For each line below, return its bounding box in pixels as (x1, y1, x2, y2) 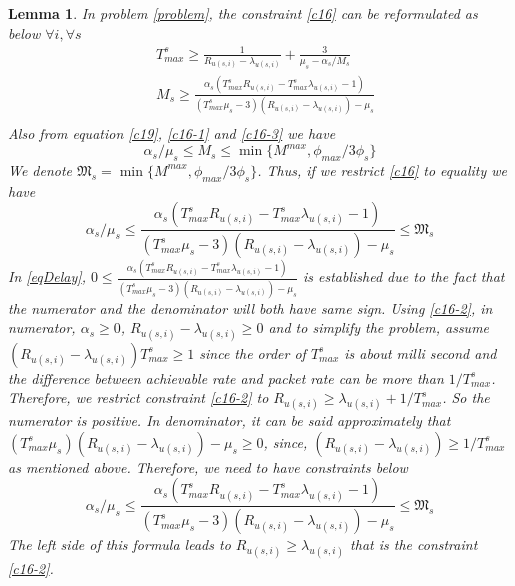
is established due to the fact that (303, 266, 505, 287)
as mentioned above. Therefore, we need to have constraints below (8, 456, 408, 477)
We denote (8, 159, 73, 180)
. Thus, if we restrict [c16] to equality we (257, 159, 508, 180)
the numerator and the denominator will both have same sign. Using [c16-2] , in (8, 297, 493, 318)
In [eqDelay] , (8, 266, 86, 287)
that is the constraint (350, 534, 478, 555)
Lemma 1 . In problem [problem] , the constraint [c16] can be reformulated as (8, 3, 478, 23)
